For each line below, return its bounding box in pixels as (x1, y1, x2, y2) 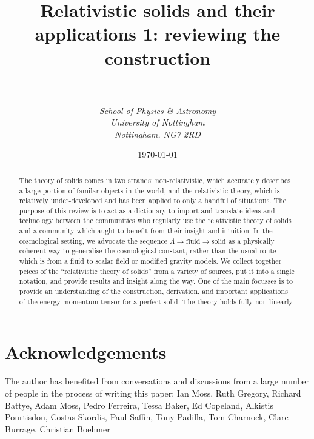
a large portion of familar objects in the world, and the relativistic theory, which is (19, 185, 280, 195)
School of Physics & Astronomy (99, 104, 216, 116)
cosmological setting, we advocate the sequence (19, 235, 168, 246)
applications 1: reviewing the (35, 21, 281, 46)
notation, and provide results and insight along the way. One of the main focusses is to (19, 276, 293, 286)
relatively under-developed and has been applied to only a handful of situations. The (19, 195, 287, 206)
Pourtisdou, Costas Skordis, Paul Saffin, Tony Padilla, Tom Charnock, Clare (5, 411, 289, 423)
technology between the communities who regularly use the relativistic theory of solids (19, 215, 292, 226)
